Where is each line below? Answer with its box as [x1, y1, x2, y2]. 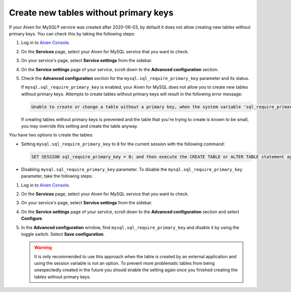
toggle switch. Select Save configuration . [21, 231, 105, 237]
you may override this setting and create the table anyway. [21, 123, 138, 129]
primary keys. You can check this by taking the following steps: [9, 31, 135, 36]
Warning [34, 245, 52, 250]
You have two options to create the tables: [9, 132, 94, 138]
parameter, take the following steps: [21, 173, 93, 179]
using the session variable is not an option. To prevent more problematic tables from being [34, 261, 215, 266]
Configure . [21, 215, 44, 221]
